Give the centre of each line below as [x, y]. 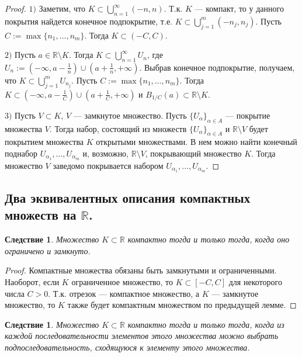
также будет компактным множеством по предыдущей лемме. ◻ [182, 305]
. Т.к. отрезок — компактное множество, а [124, 293]
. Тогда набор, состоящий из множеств [118, 128]
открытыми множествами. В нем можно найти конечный [197, 142]
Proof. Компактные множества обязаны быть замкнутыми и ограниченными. [141, 270]
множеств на [41, 215]
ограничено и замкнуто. [48, 250]
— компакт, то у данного [239, 8]
